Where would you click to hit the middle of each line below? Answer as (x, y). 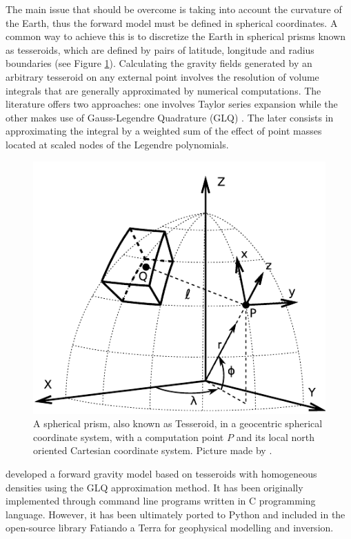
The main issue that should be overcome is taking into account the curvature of (174, 9)
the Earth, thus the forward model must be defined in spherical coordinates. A (172, 22)
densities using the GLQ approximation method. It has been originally (154, 487)
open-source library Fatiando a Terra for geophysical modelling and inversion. (170, 528)
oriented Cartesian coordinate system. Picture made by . (153, 450)
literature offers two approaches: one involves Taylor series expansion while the (172, 104)
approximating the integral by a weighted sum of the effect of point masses (164, 131)
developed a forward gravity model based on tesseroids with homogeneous (161, 474)
